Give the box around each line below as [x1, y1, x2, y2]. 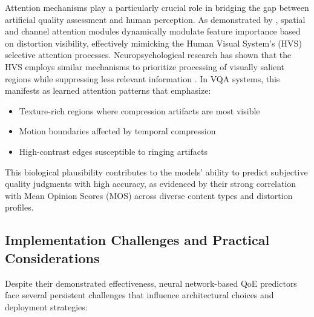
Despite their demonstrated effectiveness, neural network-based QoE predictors [5, 276, 297, 289]
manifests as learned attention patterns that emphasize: [5, 84, 211, 97]
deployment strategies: [5, 300, 88, 313]
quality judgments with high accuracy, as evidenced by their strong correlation [5, 177, 296, 190]
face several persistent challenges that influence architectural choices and [5, 289, 274, 301]
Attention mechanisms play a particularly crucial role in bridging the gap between [5, 1, 309, 13]
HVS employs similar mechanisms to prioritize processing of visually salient [5, 60, 284, 73]
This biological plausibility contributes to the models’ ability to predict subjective [5, 165, 308, 178]
